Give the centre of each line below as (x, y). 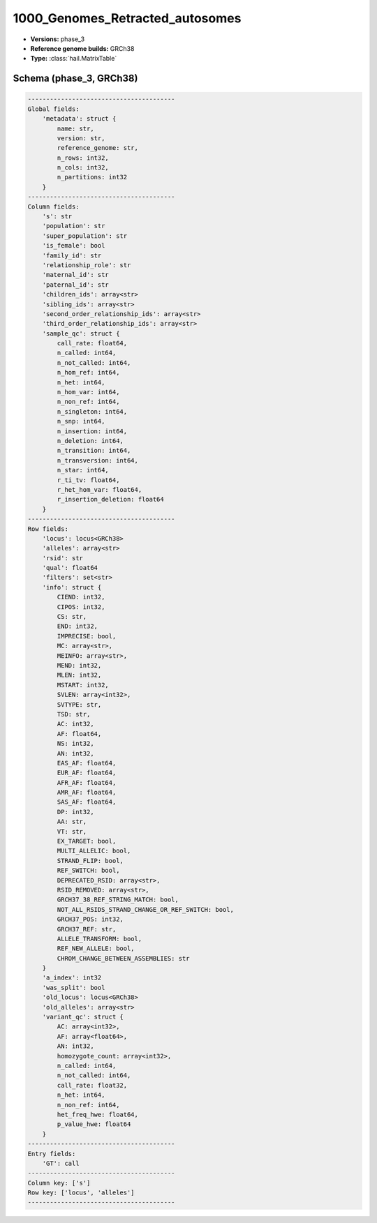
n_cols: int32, (83, 168)
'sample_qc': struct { (81, 333)
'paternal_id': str (76, 285)
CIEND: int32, (81, 597)
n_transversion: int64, (98, 460)
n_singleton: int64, (92, 411)
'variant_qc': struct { (83, 1017)
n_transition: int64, (94, 451)
